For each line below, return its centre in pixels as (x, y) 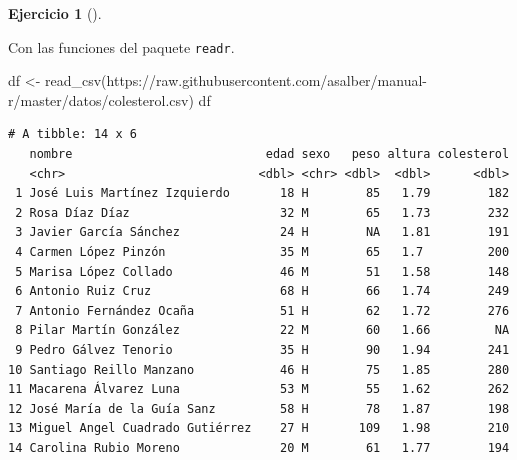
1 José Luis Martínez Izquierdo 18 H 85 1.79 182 (262, 193)
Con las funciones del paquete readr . (121, 46)
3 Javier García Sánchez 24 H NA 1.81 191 (262, 232)
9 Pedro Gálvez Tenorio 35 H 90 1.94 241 (262, 349)
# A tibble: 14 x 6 (72, 134)
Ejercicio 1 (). (55, 13)
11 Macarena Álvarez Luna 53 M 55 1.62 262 (259, 389)
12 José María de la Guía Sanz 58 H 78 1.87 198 (259, 408)
